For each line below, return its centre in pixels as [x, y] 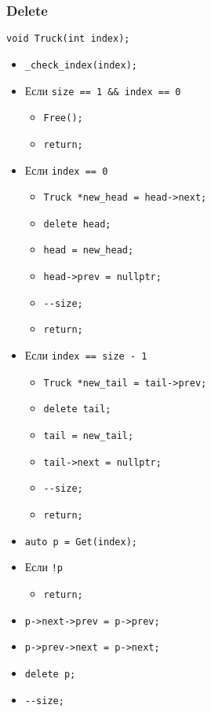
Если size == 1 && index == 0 [103, 90]
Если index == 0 [66, 170]
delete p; [50, 674]
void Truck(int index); [68, 39]
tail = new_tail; [89, 436]
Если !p [44, 567]
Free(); [63, 118]
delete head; [77, 224]
